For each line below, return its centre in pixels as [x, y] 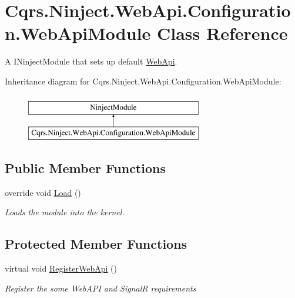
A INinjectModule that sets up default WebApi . [91, 61]
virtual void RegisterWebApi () [61, 268]
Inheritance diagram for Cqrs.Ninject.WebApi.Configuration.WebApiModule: [143, 81]
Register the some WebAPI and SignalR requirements [100, 288]
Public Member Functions [85, 168]
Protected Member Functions [96, 244]
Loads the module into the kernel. [65, 212]
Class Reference [222, 33]
